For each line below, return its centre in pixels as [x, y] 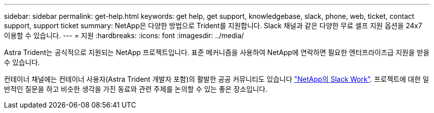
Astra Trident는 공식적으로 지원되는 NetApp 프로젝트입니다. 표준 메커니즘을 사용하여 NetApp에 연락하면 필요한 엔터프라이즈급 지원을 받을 [217, 52]
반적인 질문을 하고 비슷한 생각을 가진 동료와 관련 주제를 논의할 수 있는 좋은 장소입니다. [136, 89]
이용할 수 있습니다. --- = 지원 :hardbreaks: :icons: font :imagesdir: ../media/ [124, 35]
